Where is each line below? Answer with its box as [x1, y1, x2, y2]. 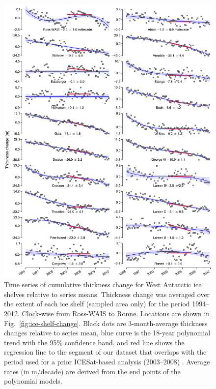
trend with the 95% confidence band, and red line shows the [4, 337, 185, 347]
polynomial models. [4, 376, 62, 386]
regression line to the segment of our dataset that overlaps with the [4, 347, 207, 357]
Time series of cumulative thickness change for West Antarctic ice [4, 279, 202, 290]
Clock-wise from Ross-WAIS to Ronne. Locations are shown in [22, 308, 210, 318]
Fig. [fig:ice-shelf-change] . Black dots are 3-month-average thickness [4, 318, 208, 328]
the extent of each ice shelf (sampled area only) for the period [4, 299, 190, 309]
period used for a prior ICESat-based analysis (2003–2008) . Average [4, 356, 210, 366]
